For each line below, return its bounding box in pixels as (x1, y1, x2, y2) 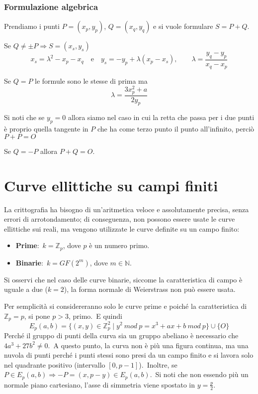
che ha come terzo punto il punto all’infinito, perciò (97, 124, 255, 134)
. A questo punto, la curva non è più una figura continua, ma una (48, 340, 249, 350)
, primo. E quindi (68, 310, 122, 321)
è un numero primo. (89, 240, 150, 251)
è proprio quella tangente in (4, 124, 88, 134)
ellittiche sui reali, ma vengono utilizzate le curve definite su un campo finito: (4, 223, 240, 234)
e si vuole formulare (153, 21, 213, 31)
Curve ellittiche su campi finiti (4, 175, 218, 195)
